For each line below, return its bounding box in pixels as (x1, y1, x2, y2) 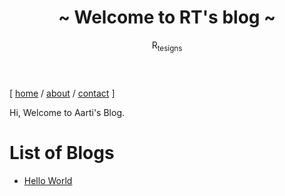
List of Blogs (9, 141, 115, 164)
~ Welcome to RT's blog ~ (57, 6, 277, 29)
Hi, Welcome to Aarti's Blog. (9, 106, 126, 118)
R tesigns (151, 39, 183, 53)
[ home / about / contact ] (9, 87, 116, 99)
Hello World (23, 174, 73, 186)
